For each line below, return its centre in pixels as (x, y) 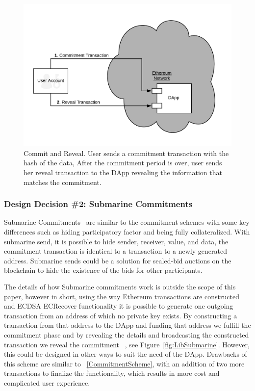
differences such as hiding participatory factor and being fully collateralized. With (127, 232)
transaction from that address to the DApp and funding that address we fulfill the (127, 325)
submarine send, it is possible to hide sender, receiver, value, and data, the (116, 241)
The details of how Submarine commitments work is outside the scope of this (120, 287)
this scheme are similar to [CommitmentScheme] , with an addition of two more (124, 363)
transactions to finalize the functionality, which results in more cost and (112, 373)
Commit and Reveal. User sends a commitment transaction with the (126, 153)
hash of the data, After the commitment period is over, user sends (123, 163)
